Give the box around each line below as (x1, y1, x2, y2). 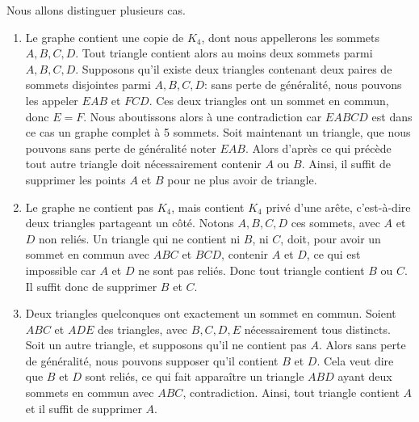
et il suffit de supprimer (25, 399, 142, 416)
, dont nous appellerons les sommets (201, 28, 379, 45)
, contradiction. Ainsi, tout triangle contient (182, 384, 400, 401)
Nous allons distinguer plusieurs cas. (6, 2, 186, 18)
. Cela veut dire (316, 352, 394, 369)
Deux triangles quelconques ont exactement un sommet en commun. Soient (25, 305, 396, 322)
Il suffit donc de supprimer (25, 277, 157, 294)
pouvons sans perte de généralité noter (25, 139, 216, 156)
